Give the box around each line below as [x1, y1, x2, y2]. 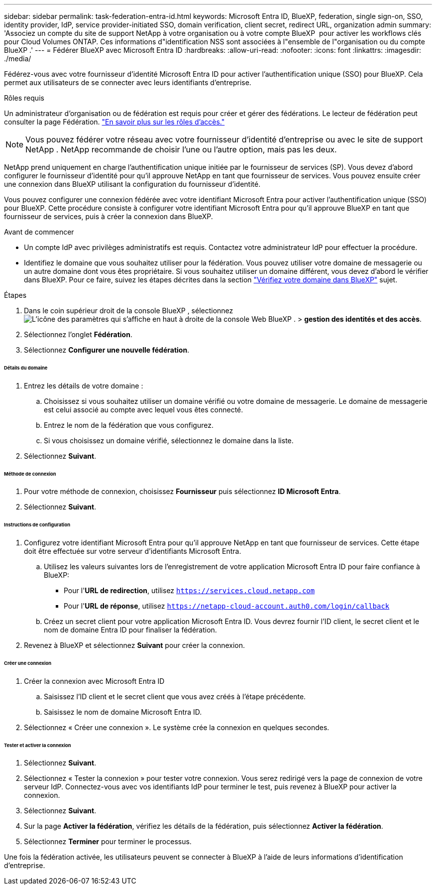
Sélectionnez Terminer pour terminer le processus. [24, 837, 192, 846]
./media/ [4, 54, 31, 63]
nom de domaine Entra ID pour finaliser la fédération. [44, 626, 217, 635]
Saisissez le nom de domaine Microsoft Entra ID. [44, 707, 202, 716]
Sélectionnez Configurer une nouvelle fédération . [24, 346, 190, 354]
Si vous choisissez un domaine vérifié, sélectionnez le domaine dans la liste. [44, 436, 294, 445]
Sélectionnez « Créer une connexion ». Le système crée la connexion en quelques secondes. [24, 723, 329, 732]
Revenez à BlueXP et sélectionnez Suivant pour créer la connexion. [24, 641, 245, 650]
